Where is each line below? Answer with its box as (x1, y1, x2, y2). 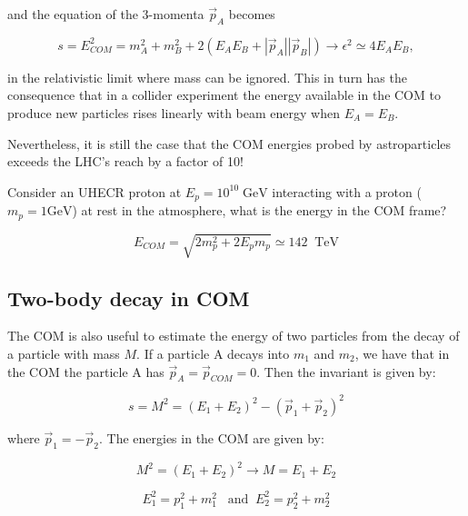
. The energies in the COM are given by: (98, 428, 324, 447)
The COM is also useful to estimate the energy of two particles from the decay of (7, 326, 460, 345)
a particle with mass (7, 344, 120, 363)
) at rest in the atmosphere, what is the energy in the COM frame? (72, 201, 447, 220)
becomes (228, 5, 275, 23)
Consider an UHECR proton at (7, 182, 182, 201)
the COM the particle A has (7, 362, 164, 381)
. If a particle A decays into (136, 344, 290, 363)
